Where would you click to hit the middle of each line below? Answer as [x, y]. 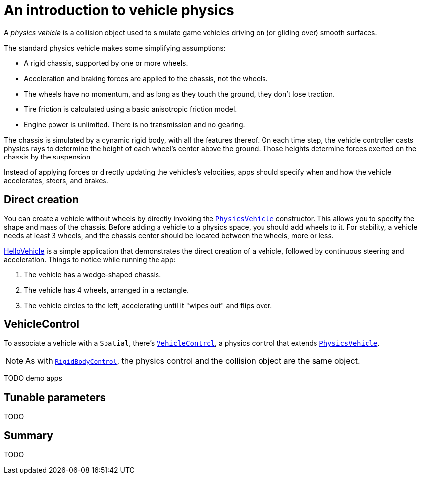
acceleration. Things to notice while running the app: [90, 259]
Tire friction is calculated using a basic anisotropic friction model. [131, 109]
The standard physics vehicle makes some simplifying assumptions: [115, 48]
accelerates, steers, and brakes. [56, 180]
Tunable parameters [55, 397]
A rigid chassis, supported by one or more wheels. [106, 63]
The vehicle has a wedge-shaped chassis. [93, 274]
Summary [28, 435]
